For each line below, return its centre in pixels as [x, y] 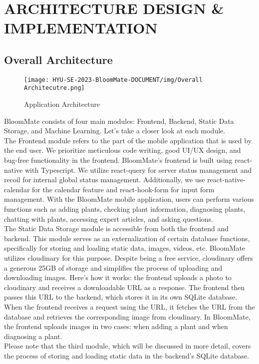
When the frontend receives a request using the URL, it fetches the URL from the [129, 306]
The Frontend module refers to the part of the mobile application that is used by [128, 140]
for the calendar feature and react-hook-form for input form [123, 189]
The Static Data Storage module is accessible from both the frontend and [117, 228]
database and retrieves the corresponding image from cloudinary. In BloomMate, [127, 316]
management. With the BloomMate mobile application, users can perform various [129, 199]
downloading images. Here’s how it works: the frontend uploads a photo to [118, 277]
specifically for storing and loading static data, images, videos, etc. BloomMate [125, 248]
